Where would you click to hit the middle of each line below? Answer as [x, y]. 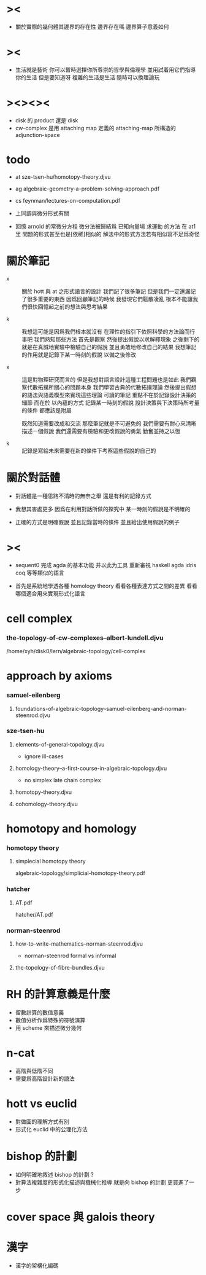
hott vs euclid [42, 1103]
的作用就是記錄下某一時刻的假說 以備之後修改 [79, 355]
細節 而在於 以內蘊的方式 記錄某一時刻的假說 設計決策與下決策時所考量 [111, 402]
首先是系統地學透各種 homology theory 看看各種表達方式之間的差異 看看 [106, 586]
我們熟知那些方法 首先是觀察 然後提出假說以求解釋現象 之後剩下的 [116, 339]
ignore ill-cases [44, 756]
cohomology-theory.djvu [46, 804]
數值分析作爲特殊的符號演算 [50, 1020]
